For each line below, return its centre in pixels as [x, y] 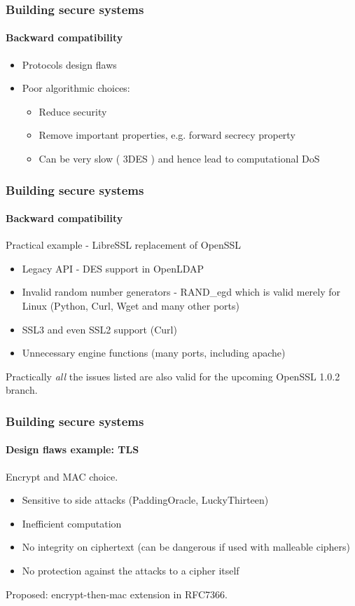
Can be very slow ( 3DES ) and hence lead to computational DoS [179, 159]
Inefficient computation [72, 523]
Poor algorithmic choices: [76, 88]
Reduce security [73, 111]
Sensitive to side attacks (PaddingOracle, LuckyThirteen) [145, 500]
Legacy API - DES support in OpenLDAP [113, 268]
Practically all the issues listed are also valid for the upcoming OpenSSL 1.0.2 [173, 376]
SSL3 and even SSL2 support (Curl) [99, 329]
